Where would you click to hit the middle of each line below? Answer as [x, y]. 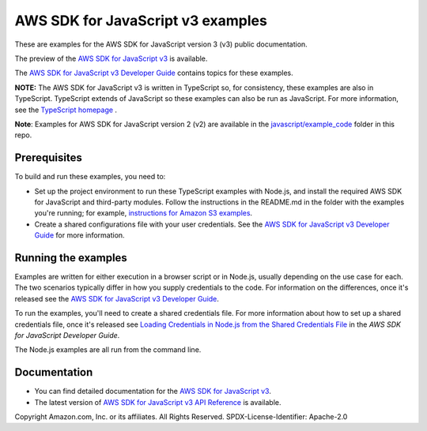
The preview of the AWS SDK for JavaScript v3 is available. [111, 58]
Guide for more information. [80, 235]
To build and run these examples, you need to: [90, 177]
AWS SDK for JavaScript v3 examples [141, 21]
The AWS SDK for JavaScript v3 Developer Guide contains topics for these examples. [154, 73]
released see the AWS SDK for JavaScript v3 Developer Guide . [117, 298]
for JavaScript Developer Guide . [67, 335]
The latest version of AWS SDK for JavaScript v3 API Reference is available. [158, 402]
